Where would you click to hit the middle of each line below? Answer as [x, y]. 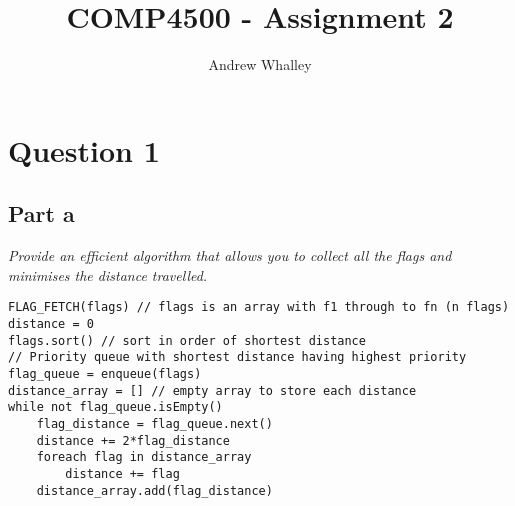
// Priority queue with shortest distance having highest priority [237, 357]
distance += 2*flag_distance [133, 440]
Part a [41, 213]
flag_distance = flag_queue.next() [154, 423]
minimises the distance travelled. [108, 274]
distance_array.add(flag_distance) [154, 490]
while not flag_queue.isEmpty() [115, 407]
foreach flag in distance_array [144, 457]
